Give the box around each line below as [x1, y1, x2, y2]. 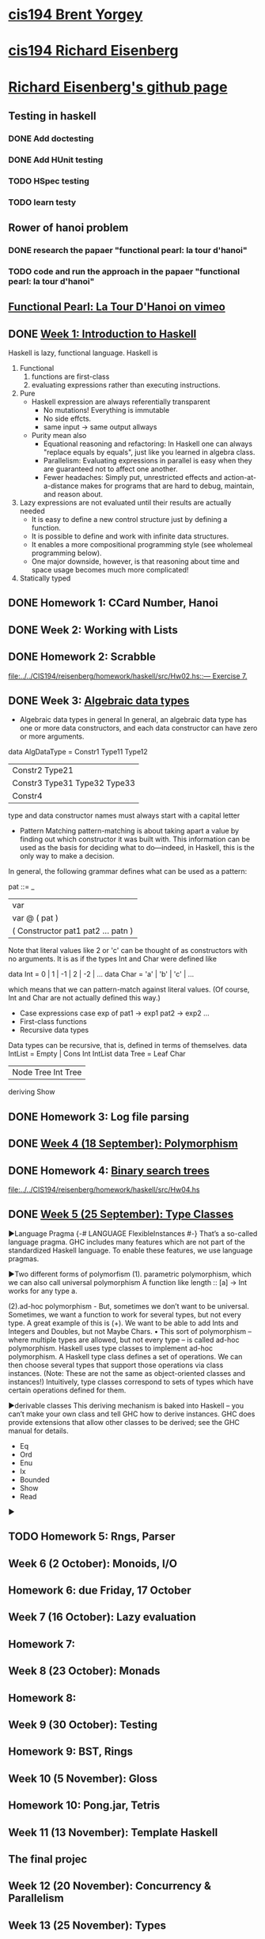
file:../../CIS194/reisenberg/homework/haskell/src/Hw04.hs [8, 1185, 200, 1195]
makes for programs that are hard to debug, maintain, [80, 481, 255, 491]
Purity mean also [31, 431, 87, 440]
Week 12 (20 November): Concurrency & [8, 1880, 211, 1893]
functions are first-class [31, 372, 110, 381]
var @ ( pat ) [12, 913, 59, 924]
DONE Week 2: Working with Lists [8, 623, 178, 637]
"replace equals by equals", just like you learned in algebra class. [43, 448, 256, 457]
